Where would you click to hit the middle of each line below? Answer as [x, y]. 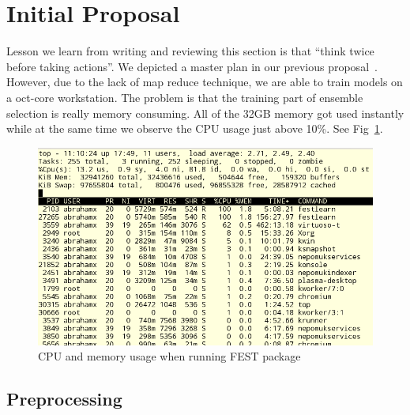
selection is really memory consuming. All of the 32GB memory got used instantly [205, 113]
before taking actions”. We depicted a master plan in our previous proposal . [192, 66]
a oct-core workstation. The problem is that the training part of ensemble [185, 97]
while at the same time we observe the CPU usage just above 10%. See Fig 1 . [195, 128]
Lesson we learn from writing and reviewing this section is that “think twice [190, 51]
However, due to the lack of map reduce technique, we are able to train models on [205, 82]
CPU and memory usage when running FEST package [169, 356]
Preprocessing [64, 399]
